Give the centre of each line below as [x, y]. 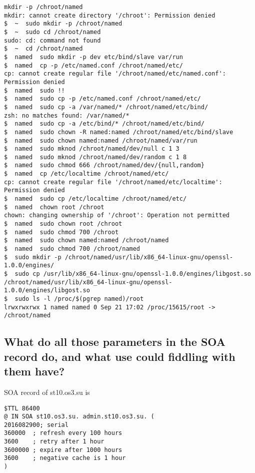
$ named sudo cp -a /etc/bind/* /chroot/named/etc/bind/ [104, 124]
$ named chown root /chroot [54, 207]
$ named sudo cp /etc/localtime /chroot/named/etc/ [95, 199]
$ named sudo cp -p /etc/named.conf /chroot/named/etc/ [102, 99]
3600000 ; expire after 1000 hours [63, 450]
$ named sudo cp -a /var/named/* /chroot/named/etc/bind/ [106, 107]
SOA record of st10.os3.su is [47, 392]
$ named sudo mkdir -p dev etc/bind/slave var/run [93, 57]
